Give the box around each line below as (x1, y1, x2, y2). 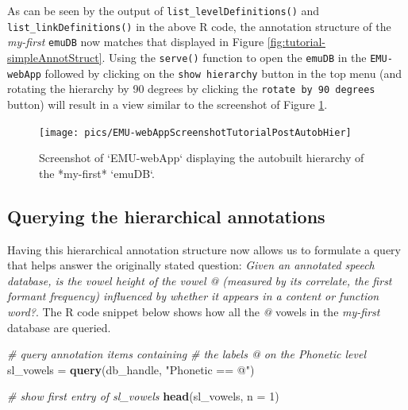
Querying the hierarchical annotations (7, 203, 325, 228)
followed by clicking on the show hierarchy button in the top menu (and (44, 64, 402, 81)
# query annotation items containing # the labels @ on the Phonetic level (7, 346, 366, 362)
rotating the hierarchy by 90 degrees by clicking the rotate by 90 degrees (7, 80, 375, 97)
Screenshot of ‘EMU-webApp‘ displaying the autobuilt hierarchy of (39, 149, 364, 166)
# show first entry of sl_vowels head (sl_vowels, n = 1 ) (7, 388, 279, 404)
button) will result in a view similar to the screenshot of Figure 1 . (7, 95, 328, 112)
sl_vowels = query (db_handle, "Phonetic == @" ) (7, 361, 255, 377)
